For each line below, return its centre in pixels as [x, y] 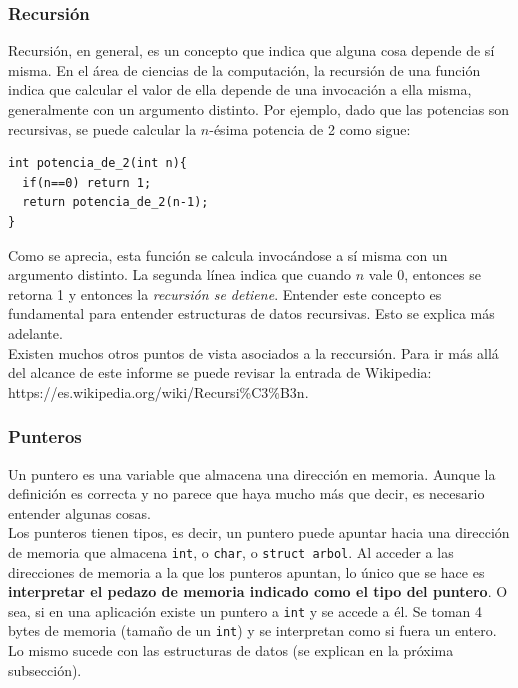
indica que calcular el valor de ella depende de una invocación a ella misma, [240, 89]
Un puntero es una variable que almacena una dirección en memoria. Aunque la [252, 473]
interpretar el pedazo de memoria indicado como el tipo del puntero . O [258, 591]
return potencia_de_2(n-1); [115, 202]
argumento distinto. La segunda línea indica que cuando [180, 274]
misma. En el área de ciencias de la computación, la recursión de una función [244, 69]
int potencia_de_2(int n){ [97, 163]
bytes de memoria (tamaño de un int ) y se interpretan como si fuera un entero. [252, 630]
